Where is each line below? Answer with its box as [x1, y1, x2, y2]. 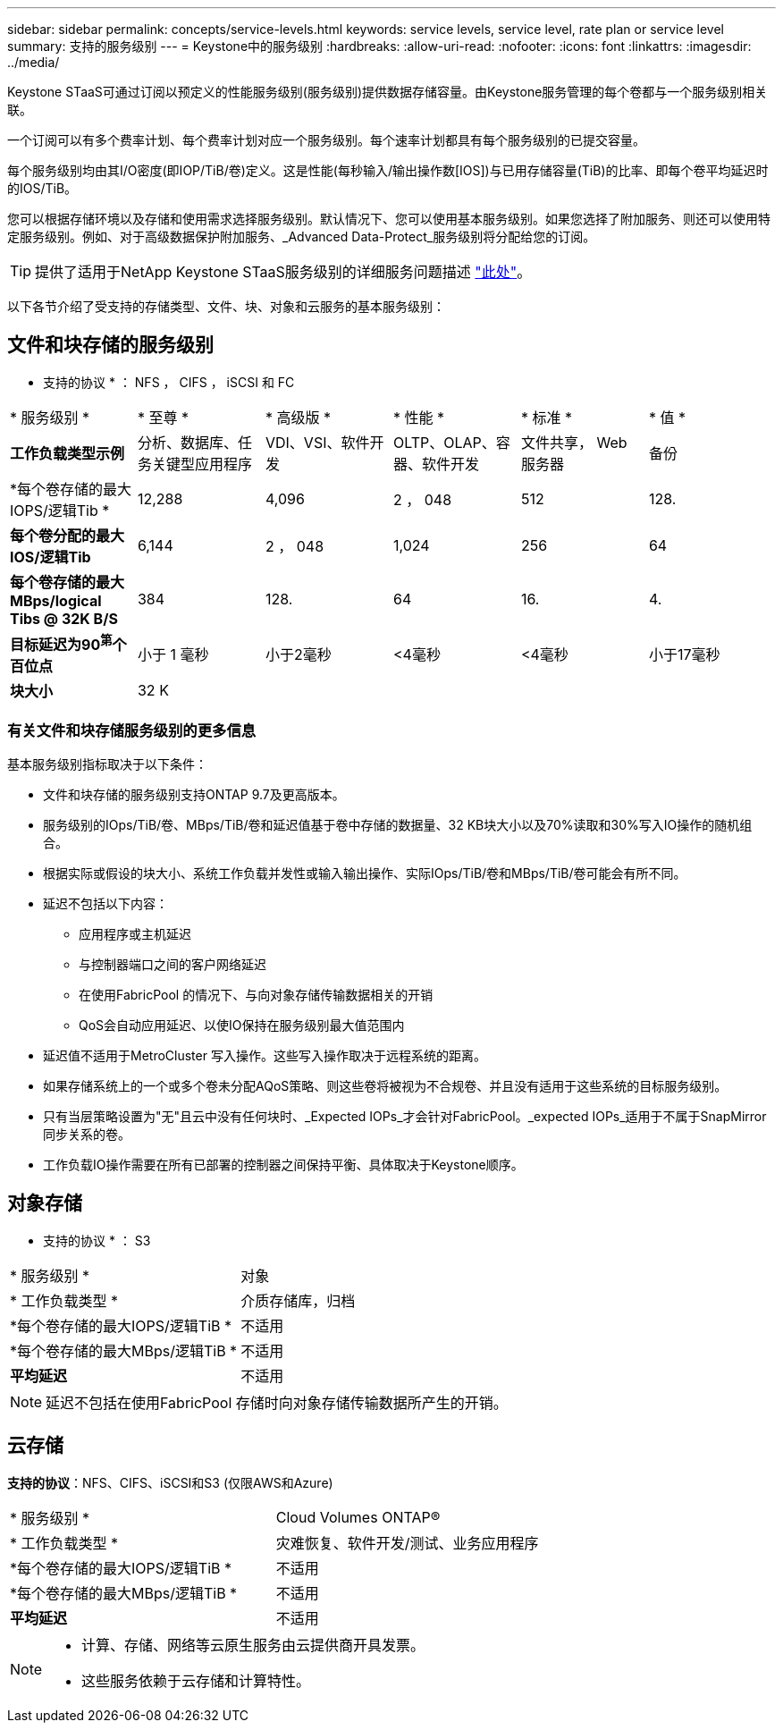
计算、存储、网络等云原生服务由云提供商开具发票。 [81, 1635, 425, 1654]
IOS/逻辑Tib [10, 547, 91, 566]
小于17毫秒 [648, 646, 720, 663]
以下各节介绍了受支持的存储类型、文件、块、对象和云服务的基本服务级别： [7, 299, 445, 314]
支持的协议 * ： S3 [43, 1232, 151, 1248]
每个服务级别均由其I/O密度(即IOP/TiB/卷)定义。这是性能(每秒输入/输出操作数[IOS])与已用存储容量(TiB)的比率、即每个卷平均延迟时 [7, 163, 769, 178]
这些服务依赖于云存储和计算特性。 [81, 1671, 311, 1690]
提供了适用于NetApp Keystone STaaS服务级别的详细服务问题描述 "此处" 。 [35, 263, 532, 281]
